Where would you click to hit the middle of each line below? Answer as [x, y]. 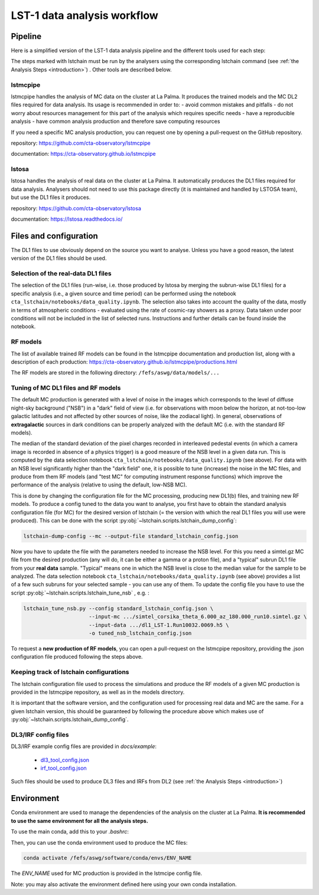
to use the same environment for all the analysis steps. [80, 821]
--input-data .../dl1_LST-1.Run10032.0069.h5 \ [159, 625]
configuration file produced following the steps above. [77, 657]
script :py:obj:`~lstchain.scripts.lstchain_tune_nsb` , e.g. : [80, 593]
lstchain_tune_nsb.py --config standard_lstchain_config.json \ [118, 608]
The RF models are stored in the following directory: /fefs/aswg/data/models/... [115, 373]
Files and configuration [55, 236]
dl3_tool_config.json [65, 760]
